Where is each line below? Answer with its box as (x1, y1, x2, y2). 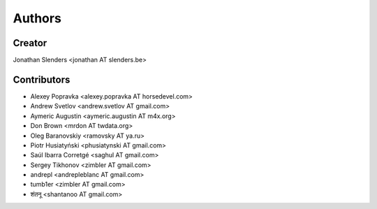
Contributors (13, 73, 71, 85)
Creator (13, 37, 47, 49)
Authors (13, 10, 62, 26)
